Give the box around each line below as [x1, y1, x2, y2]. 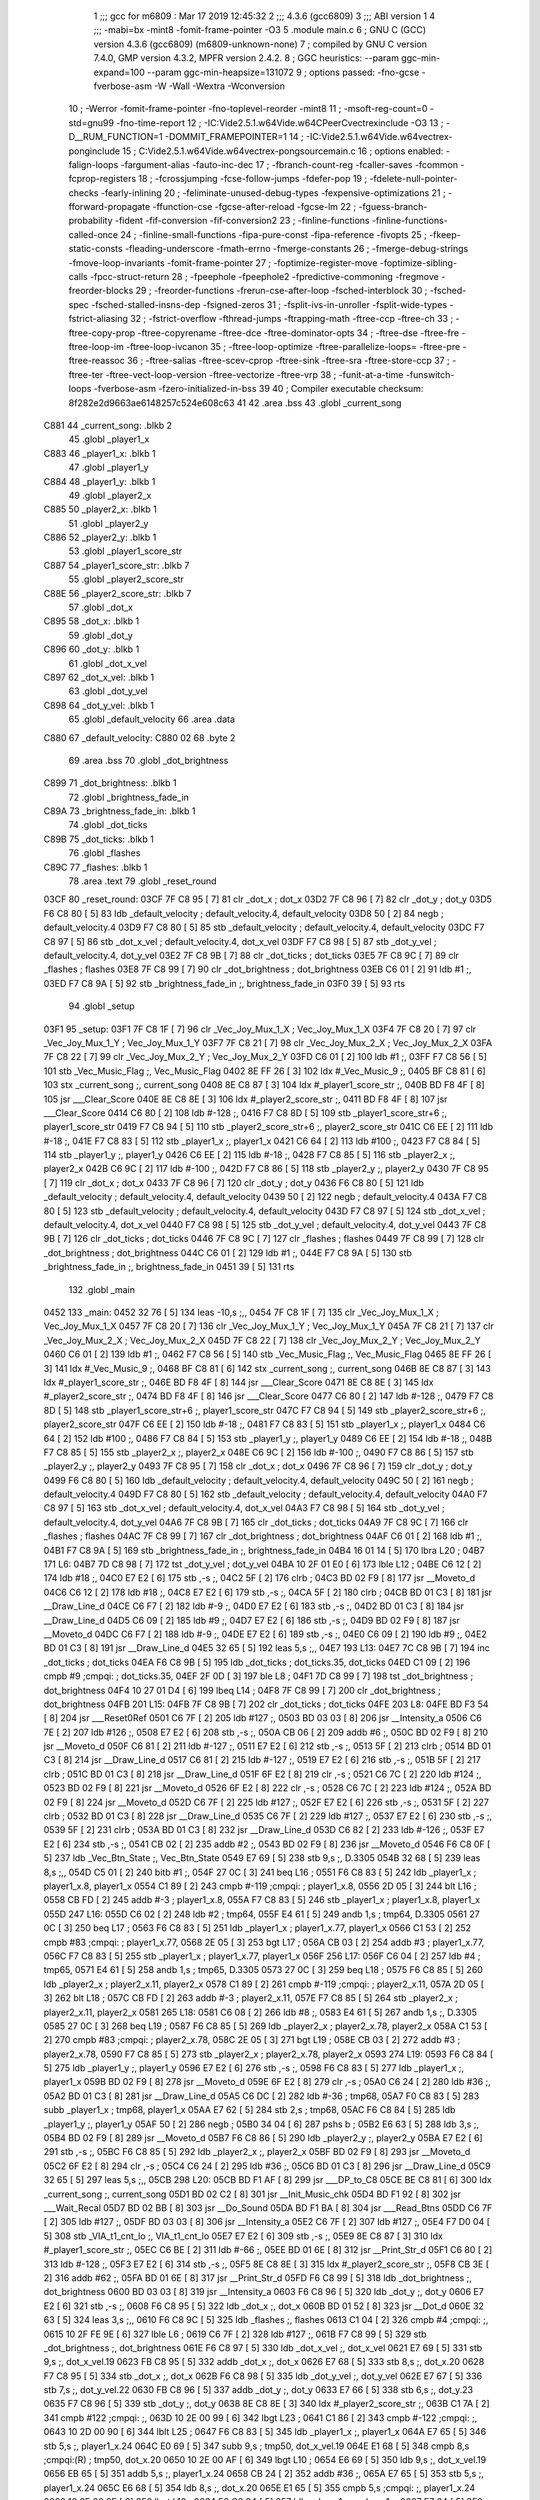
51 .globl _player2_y [68, 517, 149, 529]
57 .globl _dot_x [68, 601, 134, 614]
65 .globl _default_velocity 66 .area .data [68, 713, 235, 725]
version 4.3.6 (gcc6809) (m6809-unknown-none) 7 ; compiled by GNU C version [93, 38, 427, 50]
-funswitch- [405, 368, 455, 380]
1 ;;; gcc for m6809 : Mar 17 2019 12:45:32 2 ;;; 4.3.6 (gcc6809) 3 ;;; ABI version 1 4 [93, 10, 436, 22]
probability [68, 215, 114, 227]
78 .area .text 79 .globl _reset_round [68, 875, 217, 887]
